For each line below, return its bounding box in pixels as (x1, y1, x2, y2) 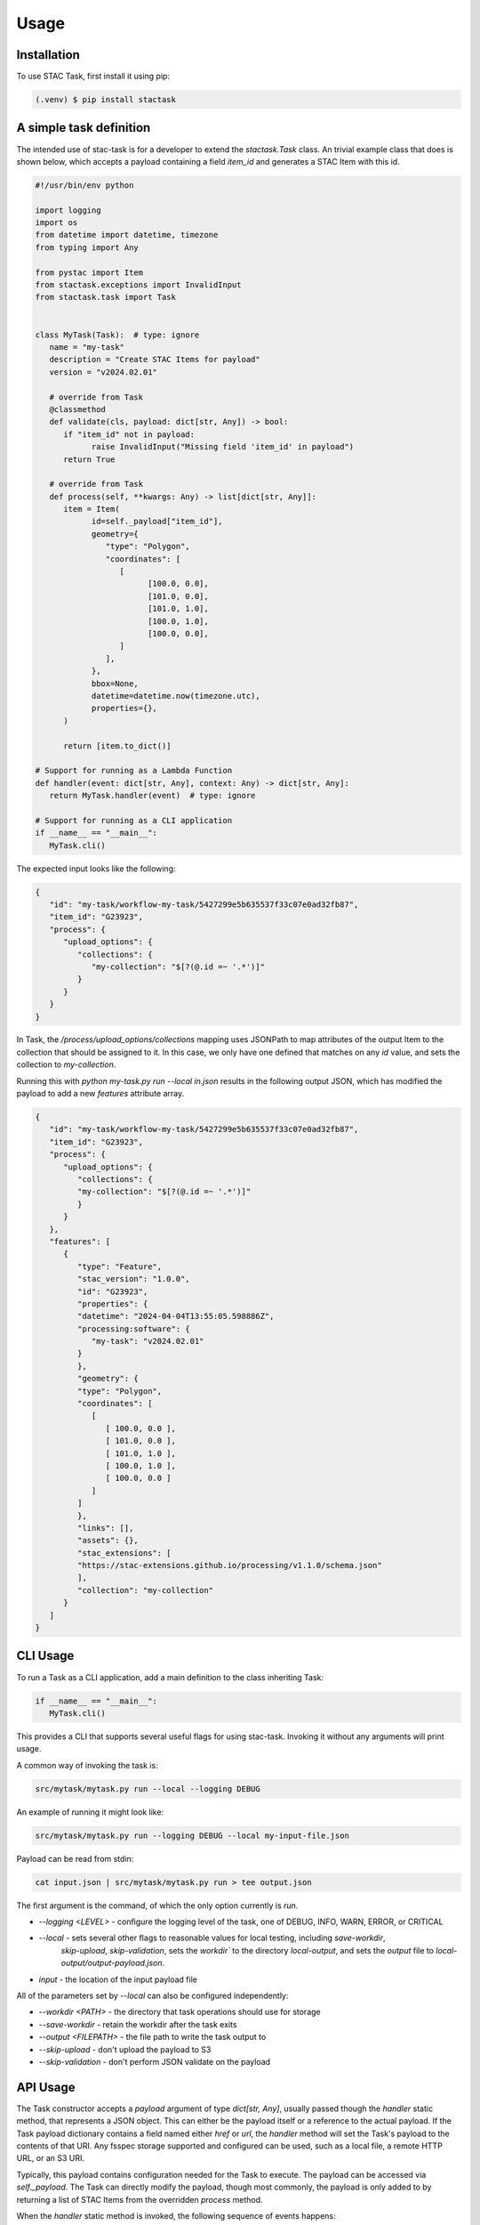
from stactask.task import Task (35, 292, 177, 303)
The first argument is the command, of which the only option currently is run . (16, 1900, 299, 1911)
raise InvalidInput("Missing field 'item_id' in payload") (91, 441, 355, 452)
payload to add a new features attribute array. (16, 1088, 185, 1099)
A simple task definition (16, 120, 151, 135)
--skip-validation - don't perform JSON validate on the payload (38, 2056, 271, 2067)
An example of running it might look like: (16, 1807, 164, 1817)
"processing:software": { (76, 1323, 190, 1334)
